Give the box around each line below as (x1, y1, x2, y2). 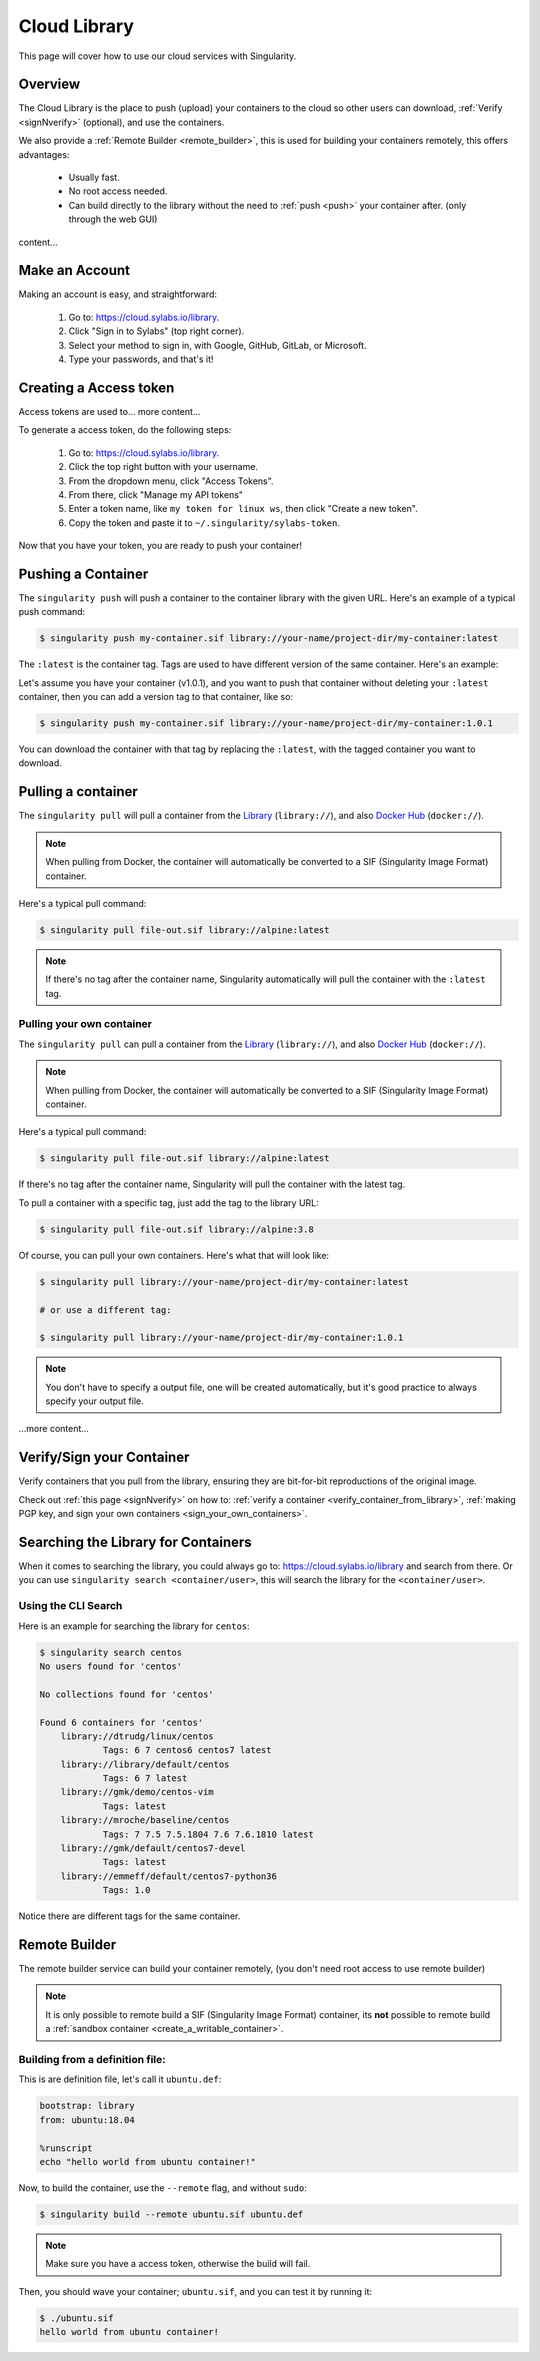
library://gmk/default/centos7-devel (60, 1843, 246, 1854)
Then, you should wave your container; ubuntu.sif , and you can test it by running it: (18, 2285, 373, 2297)
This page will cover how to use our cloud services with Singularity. (18, 50, 297, 62)
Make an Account (18, 262, 130, 279)
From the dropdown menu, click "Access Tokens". (68, 475, 274, 487)
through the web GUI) (68, 213, 158, 225)
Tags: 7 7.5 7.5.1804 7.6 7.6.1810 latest (102, 1828, 314, 1840)
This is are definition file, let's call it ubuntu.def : (18, 2073, 222, 2085)
